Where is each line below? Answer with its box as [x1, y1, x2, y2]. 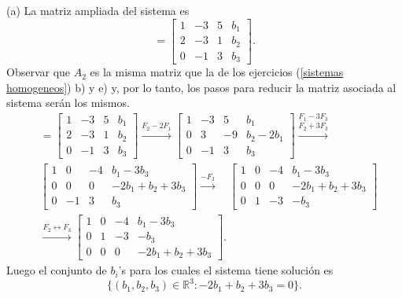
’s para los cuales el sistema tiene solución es [118, 262, 334, 278]
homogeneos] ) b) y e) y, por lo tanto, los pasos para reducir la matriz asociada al [6, 79, 396, 95]
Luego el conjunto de [6, 262, 107, 278]
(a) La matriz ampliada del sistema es [6, 2, 190, 18]
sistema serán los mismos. [6, 94, 130, 111]
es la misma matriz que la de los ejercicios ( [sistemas [90, 64, 344, 80]
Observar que [6, 64, 71, 80]
